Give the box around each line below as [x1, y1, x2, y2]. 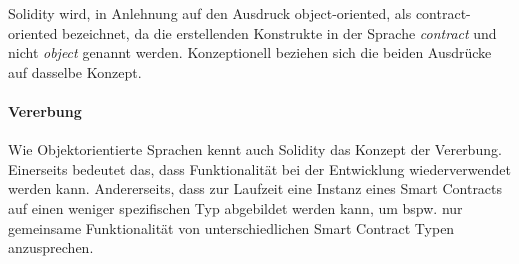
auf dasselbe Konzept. [8, 61, 142, 82]
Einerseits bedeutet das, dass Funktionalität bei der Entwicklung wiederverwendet [8, 158, 511, 179]
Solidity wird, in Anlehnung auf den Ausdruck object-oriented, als [8, 3, 412, 23]
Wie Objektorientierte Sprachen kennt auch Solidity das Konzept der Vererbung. [8, 139, 502, 160]
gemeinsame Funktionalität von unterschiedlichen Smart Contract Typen [8, 217, 455, 238]
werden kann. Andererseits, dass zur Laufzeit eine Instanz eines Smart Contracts [8, 178, 503, 199]
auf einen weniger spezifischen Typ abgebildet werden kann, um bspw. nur [8, 197, 463, 218]
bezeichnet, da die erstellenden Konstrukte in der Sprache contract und [62, 22, 497, 43]
